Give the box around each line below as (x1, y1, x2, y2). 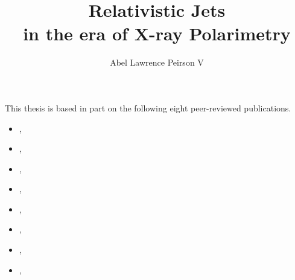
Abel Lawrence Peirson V (110, 56, 204, 69)
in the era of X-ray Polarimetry (23, 21, 291, 46)
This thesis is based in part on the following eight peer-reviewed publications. (5, 101, 291, 114)
